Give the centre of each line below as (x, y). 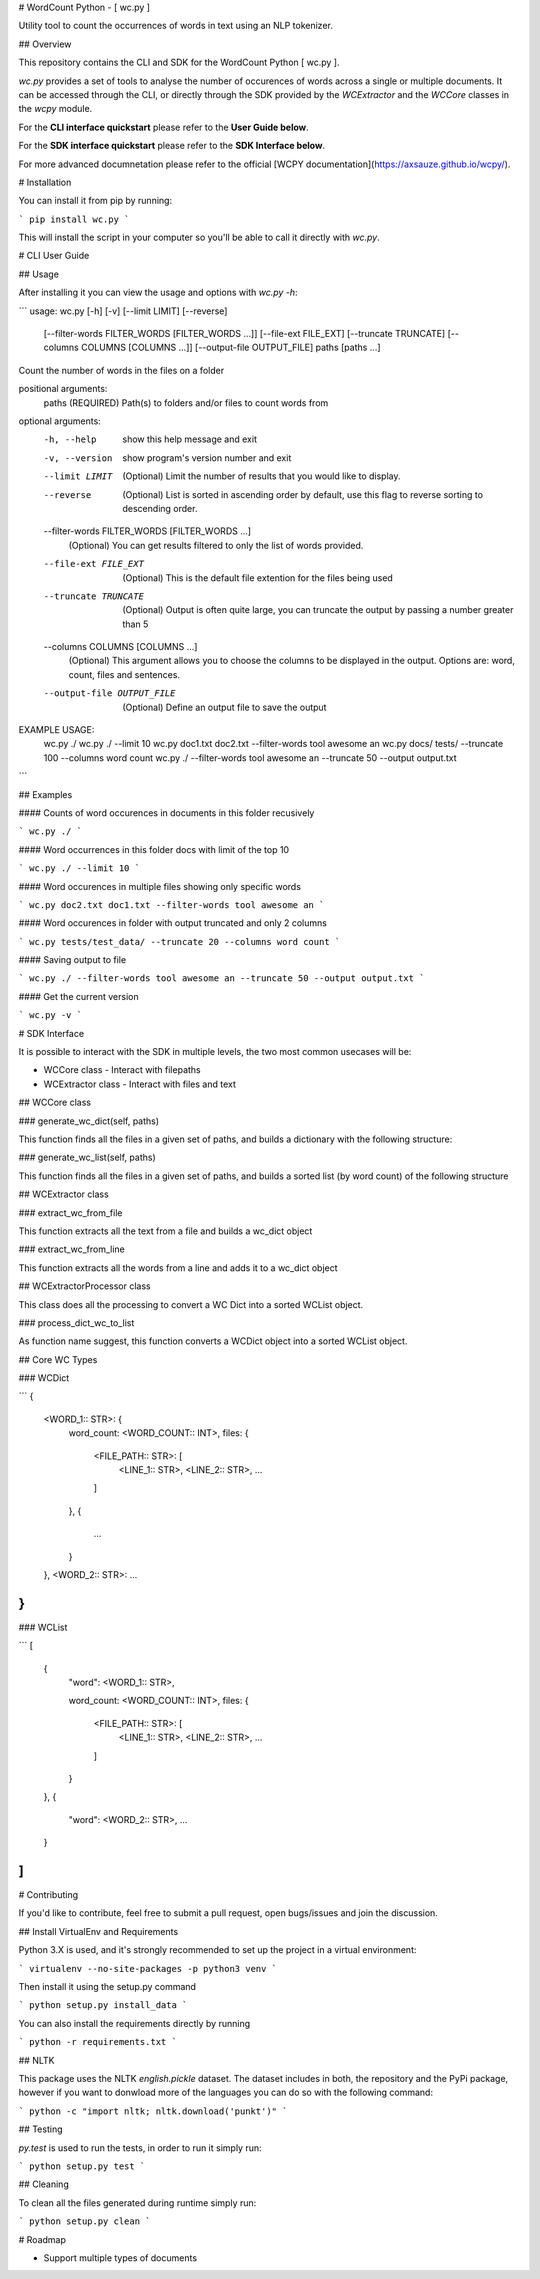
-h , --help (70, 439)
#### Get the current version (78, 996)
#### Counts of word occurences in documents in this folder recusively (166, 812)
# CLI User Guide (54, 256)
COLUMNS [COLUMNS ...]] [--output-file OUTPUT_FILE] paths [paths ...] (230, 347)
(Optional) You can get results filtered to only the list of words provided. (216, 545)
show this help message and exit (189, 439)
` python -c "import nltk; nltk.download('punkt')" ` (153, 2111)
